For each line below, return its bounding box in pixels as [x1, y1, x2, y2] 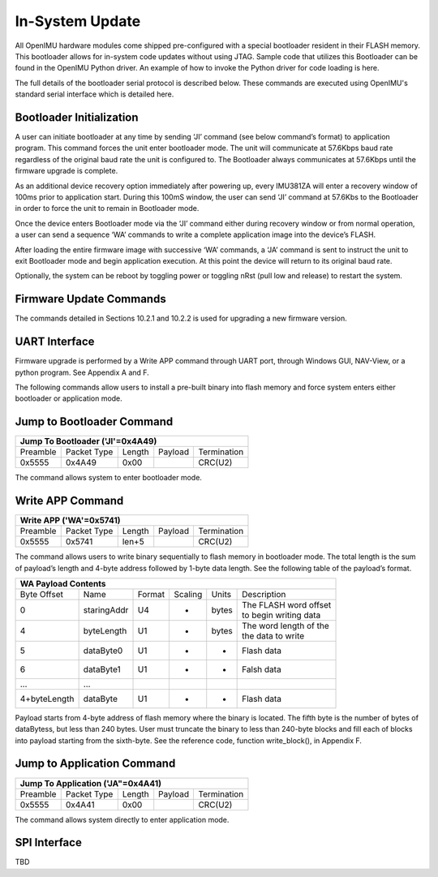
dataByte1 [83, 664, 121, 675]
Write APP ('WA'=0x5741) [19, 515, 121, 527]
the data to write [242, 630, 305, 641]
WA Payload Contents [19, 578, 106, 589]
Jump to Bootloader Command [15, 415, 174, 429]
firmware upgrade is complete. [15, 166, 118, 176]
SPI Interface [15, 836, 83, 849]
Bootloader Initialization [15, 110, 139, 124]
